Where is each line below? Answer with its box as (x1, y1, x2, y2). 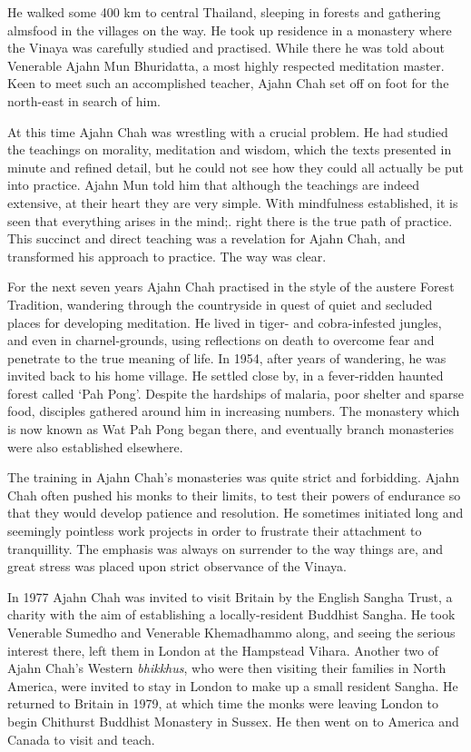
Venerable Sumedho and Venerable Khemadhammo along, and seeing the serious (7, 623, 456, 641)
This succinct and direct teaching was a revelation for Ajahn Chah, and (7, 229, 406, 248)
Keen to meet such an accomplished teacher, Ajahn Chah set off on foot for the (7, 74, 449, 93)
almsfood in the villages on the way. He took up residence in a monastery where (7, 20, 452, 39)
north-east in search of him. (7, 91, 162, 110)
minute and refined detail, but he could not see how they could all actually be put (7, 157, 464, 176)
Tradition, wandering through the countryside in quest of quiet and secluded (7, 294, 433, 313)
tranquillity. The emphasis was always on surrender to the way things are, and (7, 539, 444, 558)
